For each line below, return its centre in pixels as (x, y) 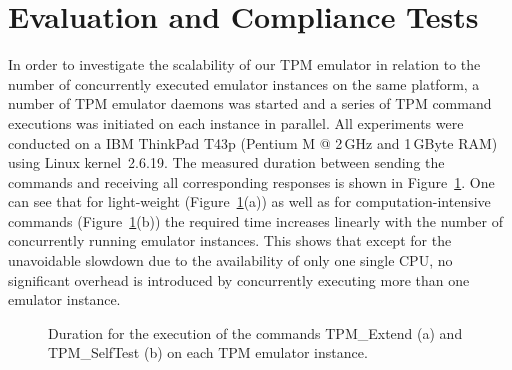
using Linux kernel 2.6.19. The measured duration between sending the (226, 162)
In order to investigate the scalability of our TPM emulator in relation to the (244, 64)
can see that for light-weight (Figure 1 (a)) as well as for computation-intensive (249, 201)
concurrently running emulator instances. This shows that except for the (230, 240)
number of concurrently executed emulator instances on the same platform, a (244, 83)
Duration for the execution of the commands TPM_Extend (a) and (255, 332)
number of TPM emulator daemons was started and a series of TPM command (250, 103)
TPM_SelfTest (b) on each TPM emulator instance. (208, 352)
